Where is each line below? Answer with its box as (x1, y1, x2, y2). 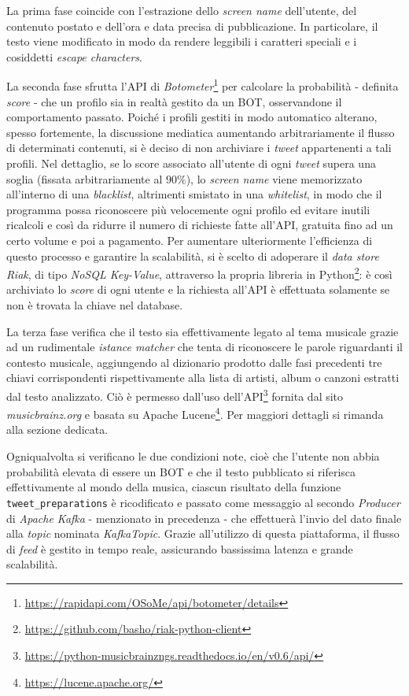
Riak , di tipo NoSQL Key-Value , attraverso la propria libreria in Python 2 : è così (6, 264, 392, 282)
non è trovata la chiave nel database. (6, 297, 183, 313)
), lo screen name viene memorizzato (186, 170, 363, 187)
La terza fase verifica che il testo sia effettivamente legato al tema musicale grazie (6, 323, 399, 339)
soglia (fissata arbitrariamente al (6, 170, 163, 187)
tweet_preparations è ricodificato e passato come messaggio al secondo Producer (6, 494, 400, 510)
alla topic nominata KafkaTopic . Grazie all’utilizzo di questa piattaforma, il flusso (6, 525, 400, 542)
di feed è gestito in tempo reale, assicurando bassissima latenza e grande (6, 540, 353, 557)
